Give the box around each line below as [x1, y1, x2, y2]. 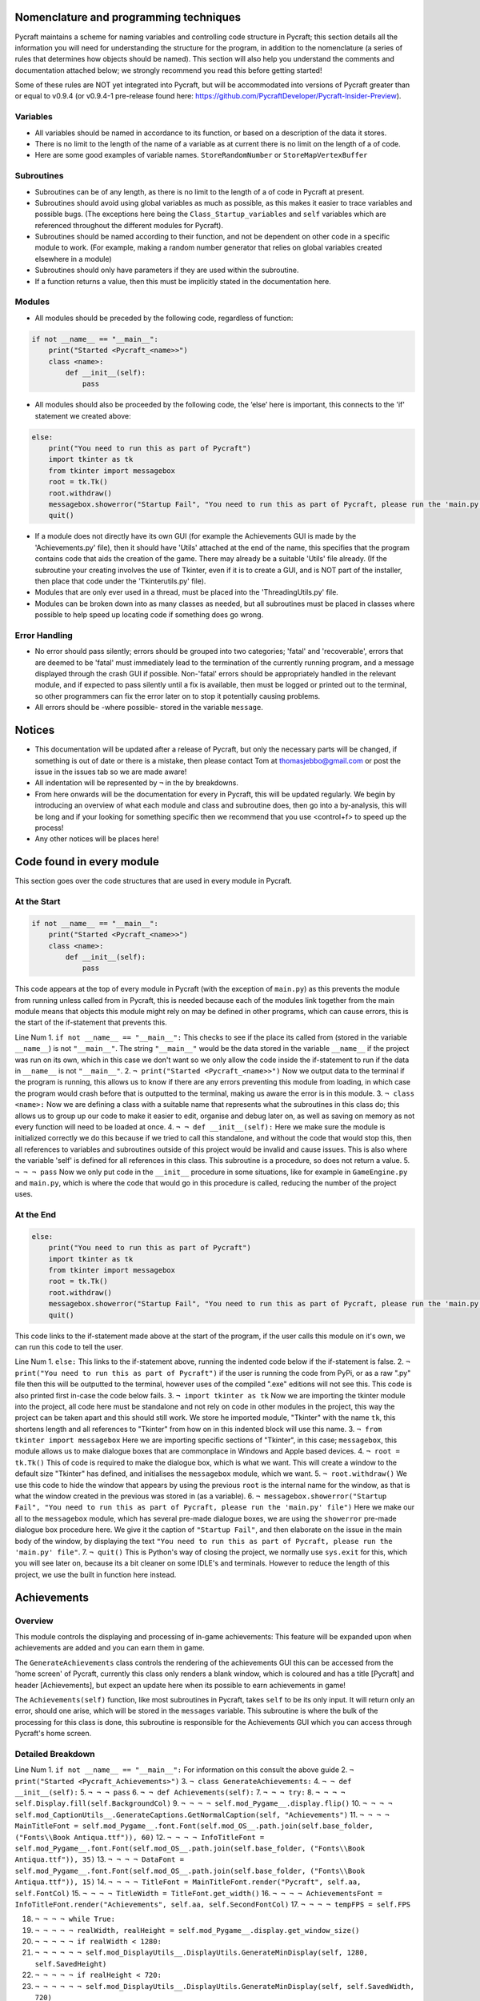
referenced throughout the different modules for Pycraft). [34, 220, 224, 230]
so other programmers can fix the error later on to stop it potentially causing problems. [34, 691, 321, 700]
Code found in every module [14, 855, 159, 868]
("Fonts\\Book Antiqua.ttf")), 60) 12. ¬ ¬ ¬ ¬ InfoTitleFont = [14, 1832, 265, 1842]
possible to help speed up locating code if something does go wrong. [34, 610, 264, 620]
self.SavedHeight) [34, 1959, 107, 1968]
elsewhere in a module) [34, 254, 112, 263]
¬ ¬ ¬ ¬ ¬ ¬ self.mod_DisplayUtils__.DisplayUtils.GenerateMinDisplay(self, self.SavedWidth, [34, 1982, 415, 1991]
